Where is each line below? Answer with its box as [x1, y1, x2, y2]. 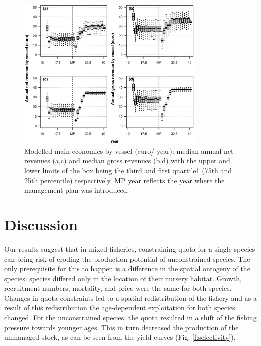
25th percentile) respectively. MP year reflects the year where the [24, 175, 225, 185]
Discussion [4, 214, 78, 235]
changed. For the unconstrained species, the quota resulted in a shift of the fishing [4, 312, 257, 323]
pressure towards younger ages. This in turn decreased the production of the [4, 322, 239, 332]
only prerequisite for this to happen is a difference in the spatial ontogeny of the [4, 263, 250, 274]
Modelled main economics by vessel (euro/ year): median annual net [24, 145, 234, 156]
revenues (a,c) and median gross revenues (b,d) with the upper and [24, 155, 230, 166]
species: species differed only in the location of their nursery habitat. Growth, [4, 273, 242, 283]
